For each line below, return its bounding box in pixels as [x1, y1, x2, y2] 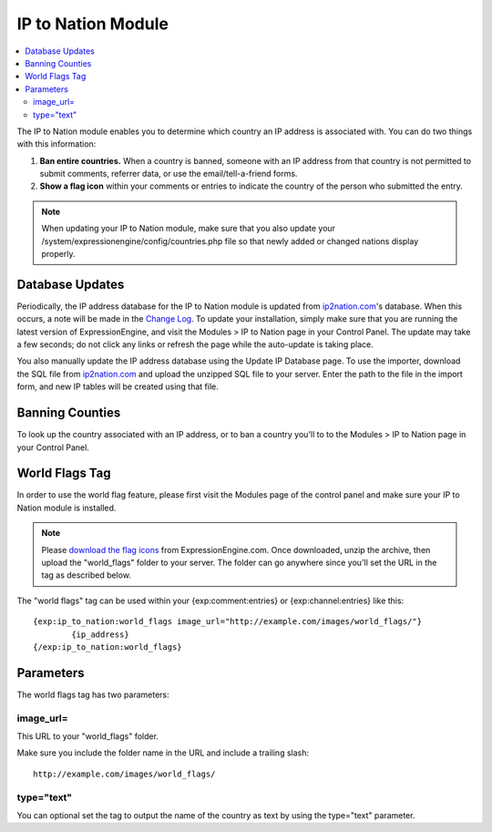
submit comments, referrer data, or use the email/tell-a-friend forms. [39, 169, 298, 180]
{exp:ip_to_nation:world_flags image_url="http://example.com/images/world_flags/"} [33, 616, 423, 627]
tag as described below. [41, 570, 132, 580]
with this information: [16, 139, 97, 149]
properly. [41, 249, 76, 260]
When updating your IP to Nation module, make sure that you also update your [41, 223, 336, 234]
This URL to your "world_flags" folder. [16, 731, 159, 742]
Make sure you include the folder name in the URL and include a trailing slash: [16, 747, 310, 758]
